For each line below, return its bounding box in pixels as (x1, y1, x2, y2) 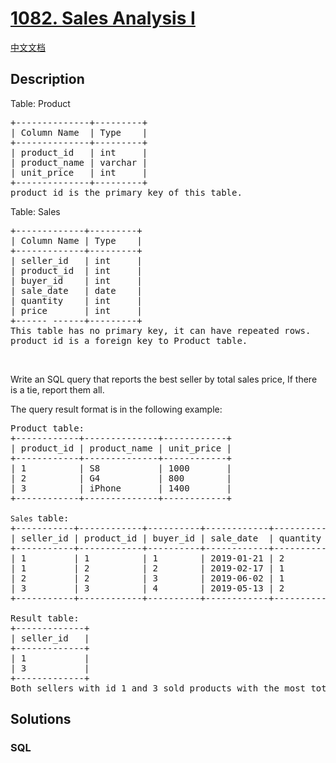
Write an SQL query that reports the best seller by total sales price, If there (10, 373, 318, 385)
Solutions (10, 711, 72, 728)
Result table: (10, 612, 80, 624)
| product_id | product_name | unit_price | (10, 442, 233, 454)
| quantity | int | (10, 295, 143, 306)
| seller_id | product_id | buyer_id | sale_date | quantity (10, 532, 322, 544)
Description (10, 71, 85, 88)
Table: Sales (10, 205, 61, 217)
